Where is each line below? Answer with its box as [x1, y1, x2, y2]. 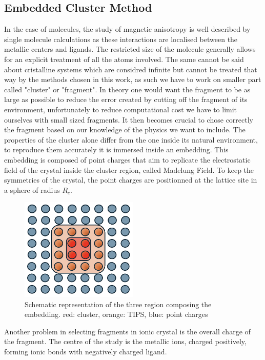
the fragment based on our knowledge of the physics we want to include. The [4, 124, 246, 135]
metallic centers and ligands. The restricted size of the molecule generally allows [4, 44, 256, 54]
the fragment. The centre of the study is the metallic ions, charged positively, [4, 336, 247, 347]
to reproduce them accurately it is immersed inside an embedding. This [4, 144, 229, 155]
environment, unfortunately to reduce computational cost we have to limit [4, 104, 237, 114]
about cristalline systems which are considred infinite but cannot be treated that [4, 64, 257, 74]
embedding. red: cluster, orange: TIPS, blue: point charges [25, 309, 208, 319]
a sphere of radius [4, 184, 60, 195]
